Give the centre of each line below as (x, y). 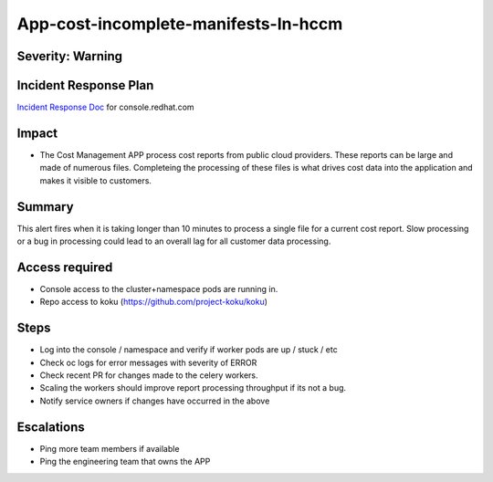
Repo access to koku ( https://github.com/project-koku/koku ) (154, 302)
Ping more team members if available (110, 448)
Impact (37, 133)
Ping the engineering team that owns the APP (125, 462)
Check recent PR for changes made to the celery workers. (149, 375)
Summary (45, 207)
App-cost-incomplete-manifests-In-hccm (180, 24)
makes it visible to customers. (96, 180)
